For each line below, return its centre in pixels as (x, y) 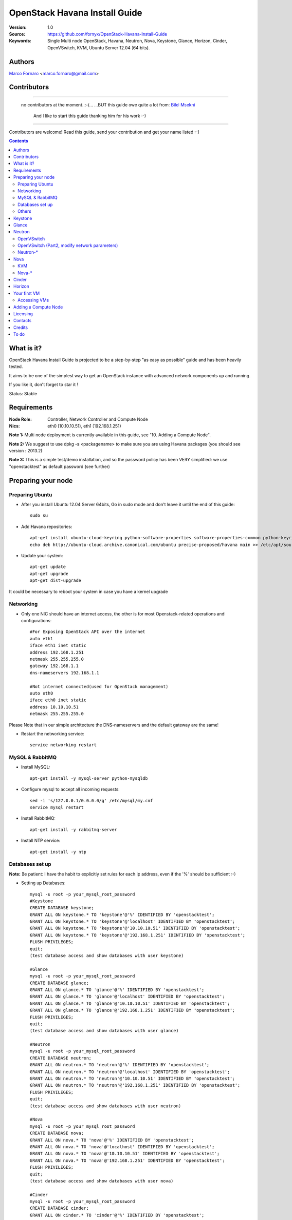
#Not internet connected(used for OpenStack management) (99, 686)
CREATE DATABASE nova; (57, 1133)
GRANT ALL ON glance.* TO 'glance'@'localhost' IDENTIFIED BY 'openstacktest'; (127, 996)
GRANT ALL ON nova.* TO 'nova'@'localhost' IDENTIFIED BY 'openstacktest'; (122, 1147)
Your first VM (27, 293)
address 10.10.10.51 (54, 707)
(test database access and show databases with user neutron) (106, 1106)
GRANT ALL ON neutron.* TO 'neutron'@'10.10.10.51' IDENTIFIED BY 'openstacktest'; (133, 1079)
